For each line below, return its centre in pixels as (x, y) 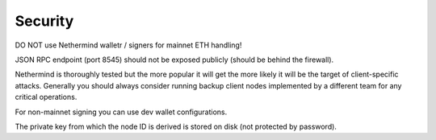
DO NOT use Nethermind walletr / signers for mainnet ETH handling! (128, 45)
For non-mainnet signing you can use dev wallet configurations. (121, 112)
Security (44, 21)
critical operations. (46, 97)
